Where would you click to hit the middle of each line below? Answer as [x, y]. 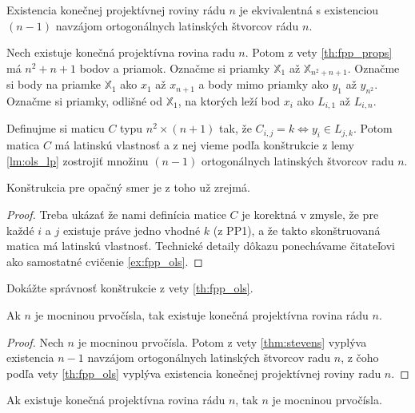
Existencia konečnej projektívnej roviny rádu [116, 10]
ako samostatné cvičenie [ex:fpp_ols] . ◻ [105, 261]
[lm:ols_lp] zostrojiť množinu [78, 160]
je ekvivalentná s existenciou [309, 10]
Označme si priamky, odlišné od [85, 101]
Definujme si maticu [56, 128]
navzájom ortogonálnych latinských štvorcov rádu [177, 25]
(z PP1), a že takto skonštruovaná [297, 230]
